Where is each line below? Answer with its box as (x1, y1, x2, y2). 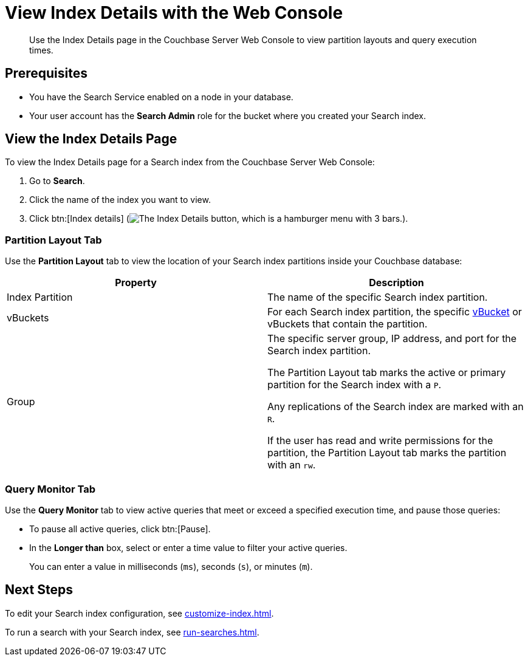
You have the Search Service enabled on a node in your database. (29, 91, 293, 102)
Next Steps (5, 582, 73, 598)
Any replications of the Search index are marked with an (267, 400, 524, 413)
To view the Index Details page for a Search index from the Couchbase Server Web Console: (5, 157, 375, 168)
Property (115, 276, 157, 289)
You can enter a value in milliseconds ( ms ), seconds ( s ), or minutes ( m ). (29, 561, 313, 572)
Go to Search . (29, 176, 85, 187)
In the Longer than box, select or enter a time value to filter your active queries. (29, 542, 348, 553)
